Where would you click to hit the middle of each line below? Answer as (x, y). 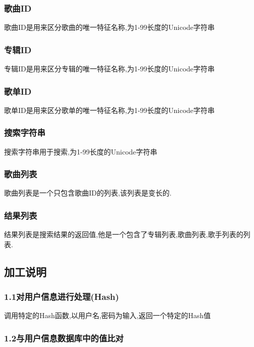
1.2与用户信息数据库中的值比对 (64, 338)
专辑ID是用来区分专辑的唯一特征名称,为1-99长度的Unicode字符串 (110, 69)
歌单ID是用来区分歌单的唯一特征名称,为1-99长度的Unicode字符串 (110, 110)
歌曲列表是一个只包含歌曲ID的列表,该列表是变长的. (88, 193)
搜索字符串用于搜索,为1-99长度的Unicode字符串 (81, 151)
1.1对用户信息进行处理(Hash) (62, 297)
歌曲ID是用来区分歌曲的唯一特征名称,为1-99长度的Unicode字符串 (110, 27)
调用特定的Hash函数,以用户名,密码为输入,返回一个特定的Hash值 (108, 315)
